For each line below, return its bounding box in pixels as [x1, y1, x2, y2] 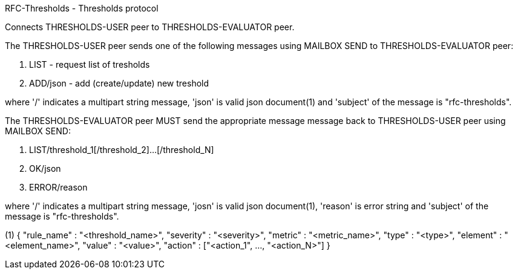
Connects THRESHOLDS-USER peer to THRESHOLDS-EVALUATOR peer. [5, 22, 295, 32]
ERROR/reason [29, 182, 88, 192]
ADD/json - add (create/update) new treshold [29, 78, 209, 88]
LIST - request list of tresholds [29, 59, 150, 70]
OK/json [29, 163, 61, 174]
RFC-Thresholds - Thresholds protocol [5, 3, 159, 13]
